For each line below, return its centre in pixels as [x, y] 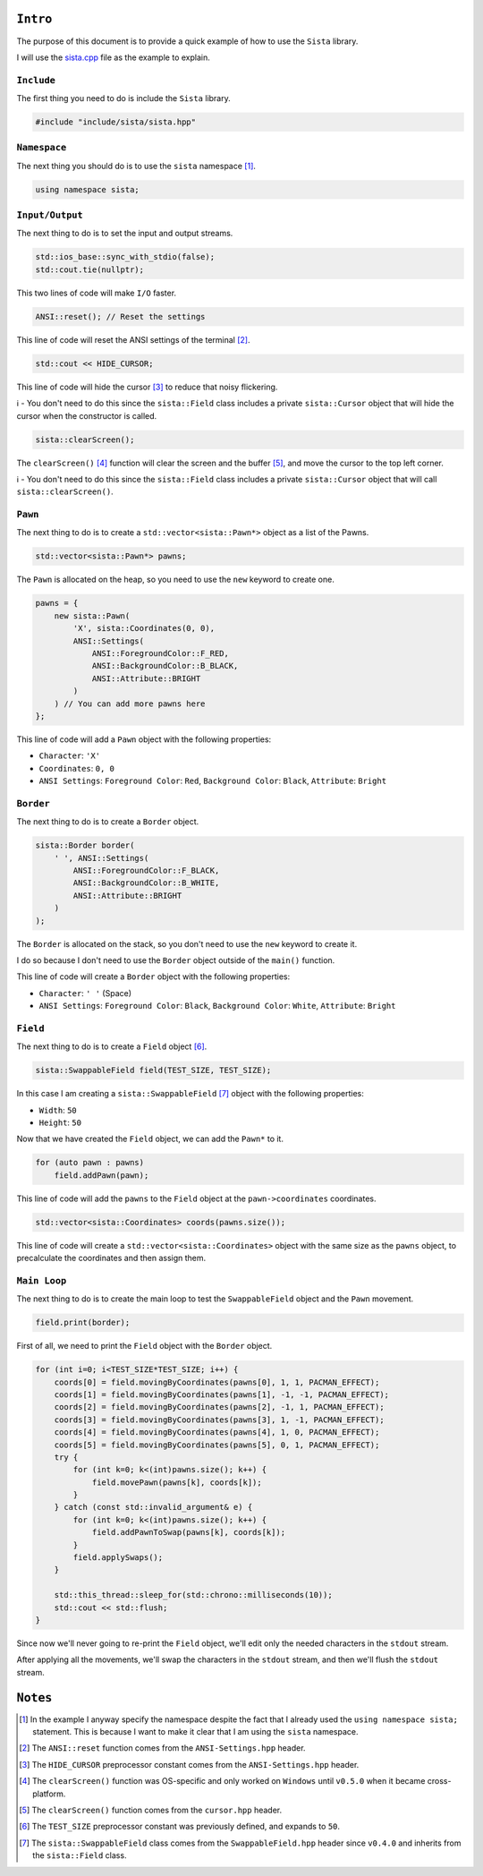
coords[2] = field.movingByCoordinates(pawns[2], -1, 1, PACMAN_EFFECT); [219, 1407]
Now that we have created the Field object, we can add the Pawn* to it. [150, 1139]
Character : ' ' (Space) [85, 993]
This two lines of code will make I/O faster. [97, 293]
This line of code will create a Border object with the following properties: [153, 976]
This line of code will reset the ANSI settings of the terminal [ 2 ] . [133, 339]
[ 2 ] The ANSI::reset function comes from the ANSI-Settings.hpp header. [162, 1748]
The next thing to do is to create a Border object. [108, 822]
